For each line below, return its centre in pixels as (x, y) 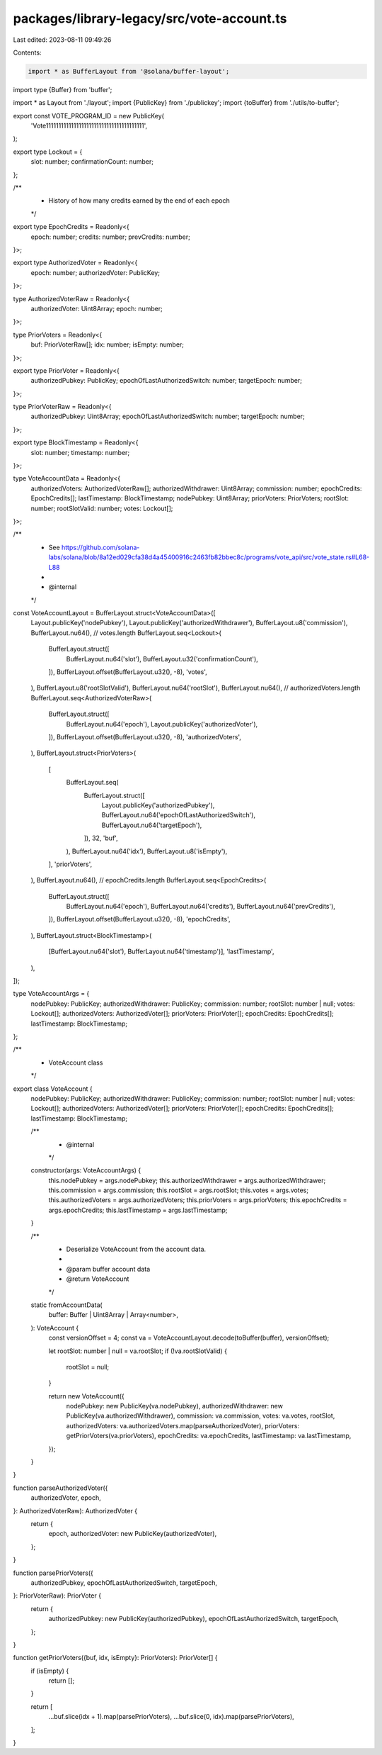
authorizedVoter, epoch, (66, 1498)
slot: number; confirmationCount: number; (92, 162)
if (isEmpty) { (50, 1671)
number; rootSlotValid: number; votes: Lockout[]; (102, 508)
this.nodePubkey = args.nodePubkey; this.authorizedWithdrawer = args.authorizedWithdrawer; (187, 1180)
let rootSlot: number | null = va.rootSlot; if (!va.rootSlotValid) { (138, 1351)
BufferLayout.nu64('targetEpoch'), (152, 825)
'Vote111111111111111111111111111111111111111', (89, 126)
